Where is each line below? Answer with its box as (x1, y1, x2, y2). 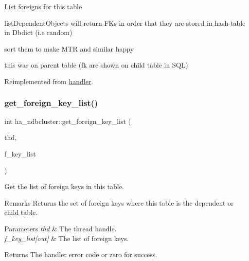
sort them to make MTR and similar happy (4, 43, 134, 53)
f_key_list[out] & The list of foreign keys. (4, 233, 129, 243)
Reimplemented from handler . (4, 76, 93, 86)
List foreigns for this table (4, 1, 82, 11)
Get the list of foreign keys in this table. (4, 181, 124, 191)
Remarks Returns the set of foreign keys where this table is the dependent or (4, 197, 234, 208)
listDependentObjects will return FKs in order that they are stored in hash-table (4, 17, 246, 28)
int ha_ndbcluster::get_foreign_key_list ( (4, 116, 131, 126)
